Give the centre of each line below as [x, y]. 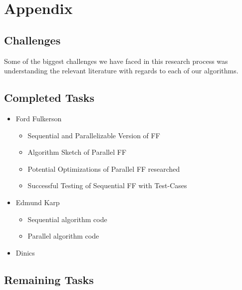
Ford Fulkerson [39, 118]
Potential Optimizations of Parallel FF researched [104, 168]
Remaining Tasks [49, 279]
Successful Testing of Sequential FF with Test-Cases [107, 185]
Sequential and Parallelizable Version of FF [94, 135]
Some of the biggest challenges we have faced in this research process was [116, 61]
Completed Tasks [49, 98]
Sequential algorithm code [67, 219]
